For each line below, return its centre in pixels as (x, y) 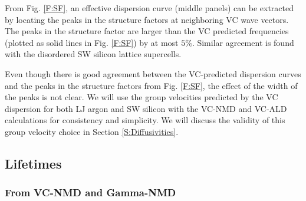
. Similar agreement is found (243, 42)
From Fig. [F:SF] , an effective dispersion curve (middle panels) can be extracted (149, 8)
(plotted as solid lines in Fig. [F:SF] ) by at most (92, 42)
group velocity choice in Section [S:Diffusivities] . (92, 131)
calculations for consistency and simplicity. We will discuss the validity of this (145, 120)
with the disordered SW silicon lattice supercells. (93, 54)
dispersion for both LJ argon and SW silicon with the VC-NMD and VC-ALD (146, 108)
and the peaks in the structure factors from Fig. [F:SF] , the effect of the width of (151, 85)
